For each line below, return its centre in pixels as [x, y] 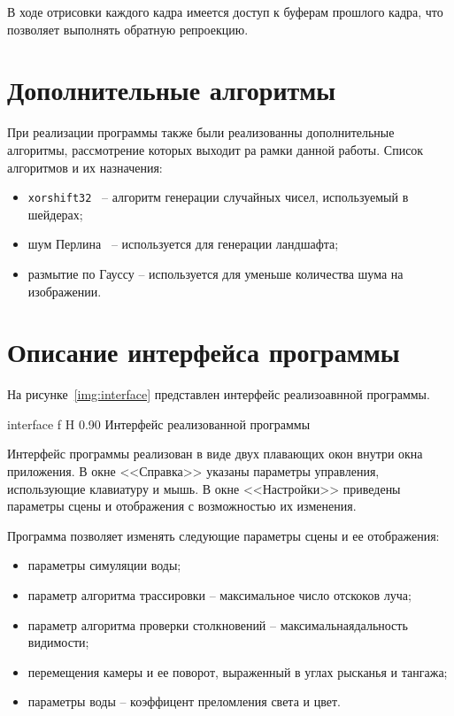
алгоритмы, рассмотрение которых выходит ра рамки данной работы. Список [215, 149]
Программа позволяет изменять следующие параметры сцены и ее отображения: [223, 535]
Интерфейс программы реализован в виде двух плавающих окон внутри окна [215, 454]
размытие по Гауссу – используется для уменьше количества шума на [215, 273]
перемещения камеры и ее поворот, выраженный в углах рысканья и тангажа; [238, 671]
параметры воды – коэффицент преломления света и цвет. [184, 701]
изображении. [65, 291]
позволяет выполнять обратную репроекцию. [128, 29]
